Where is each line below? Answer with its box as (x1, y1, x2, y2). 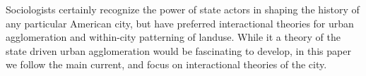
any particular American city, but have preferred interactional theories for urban (6, 15, 354, 30)
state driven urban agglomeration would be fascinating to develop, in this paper (6, 43, 351, 58)
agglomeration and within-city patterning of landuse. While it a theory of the (6, 30, 341, 44)
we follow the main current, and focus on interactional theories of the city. (6, 57, 327, 72)
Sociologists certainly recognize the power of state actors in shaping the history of (6, 2, 360, 16)
